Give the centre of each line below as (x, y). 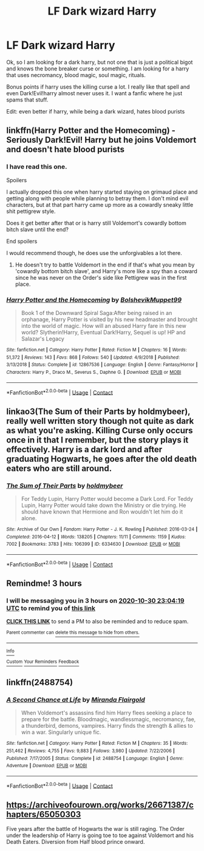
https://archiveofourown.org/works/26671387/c (100, 805)
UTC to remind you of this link (51, 608)
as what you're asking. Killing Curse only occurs (100, 430)
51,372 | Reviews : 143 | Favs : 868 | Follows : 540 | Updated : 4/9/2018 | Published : (93, 357)
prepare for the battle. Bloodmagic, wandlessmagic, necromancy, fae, (108, 719)
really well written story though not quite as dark (100, 421)
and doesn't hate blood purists (66, 150)
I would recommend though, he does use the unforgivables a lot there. (94, 253)
